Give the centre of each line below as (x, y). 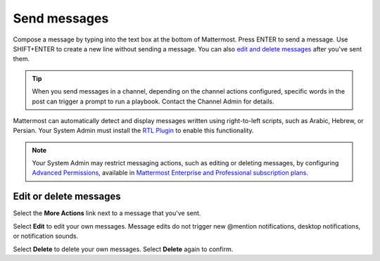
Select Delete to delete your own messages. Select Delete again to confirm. (123, 249)
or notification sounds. (46, 236)
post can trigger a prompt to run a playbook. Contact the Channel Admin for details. (153, 101)
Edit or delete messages (67, 197)
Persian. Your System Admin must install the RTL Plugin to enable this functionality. (133, 131)
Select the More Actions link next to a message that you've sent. (107, 213)
